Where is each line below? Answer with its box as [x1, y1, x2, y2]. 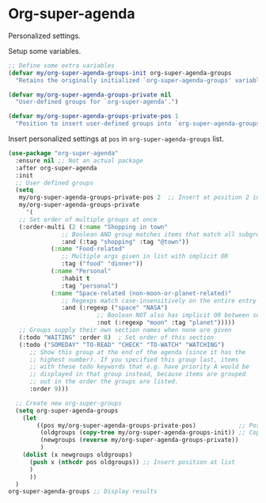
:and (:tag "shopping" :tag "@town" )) [61, 238, 190, 246]
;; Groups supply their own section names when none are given [18, 326, 232, 334]
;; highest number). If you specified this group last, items [28, 356, 239, 364]
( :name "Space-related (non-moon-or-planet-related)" [50, 289, 232, 297]
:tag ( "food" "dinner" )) [61, 260, 144, 268]
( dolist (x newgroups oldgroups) [22, 451, 133, 459]
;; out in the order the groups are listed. [28, 378, 179, 386]
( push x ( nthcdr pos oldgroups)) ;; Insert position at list [28, 458, 236, 466]
